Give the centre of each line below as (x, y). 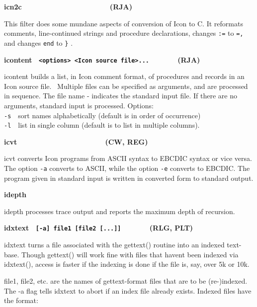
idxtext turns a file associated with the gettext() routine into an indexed (114, 245)
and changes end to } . (39, 42)
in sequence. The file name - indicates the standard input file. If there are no (121, 96)
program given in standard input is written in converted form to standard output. (129, 178)
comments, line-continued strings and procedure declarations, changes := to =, (124, 33)
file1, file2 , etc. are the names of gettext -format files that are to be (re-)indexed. (126, 280)
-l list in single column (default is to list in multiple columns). (102, 125)
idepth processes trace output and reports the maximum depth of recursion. (120, 211)
